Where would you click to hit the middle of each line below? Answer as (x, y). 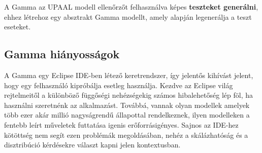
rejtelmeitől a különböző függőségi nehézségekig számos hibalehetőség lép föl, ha (128, 95)
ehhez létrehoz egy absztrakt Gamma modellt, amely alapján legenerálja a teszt (128, 16)
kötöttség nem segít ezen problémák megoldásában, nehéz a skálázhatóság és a (126, 135)
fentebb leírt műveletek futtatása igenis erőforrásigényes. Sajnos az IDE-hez (121, 124)
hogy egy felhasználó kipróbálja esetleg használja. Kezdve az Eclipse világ (119, 85)
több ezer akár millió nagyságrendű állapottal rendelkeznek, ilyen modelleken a (127, 115)
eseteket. (18, 27)
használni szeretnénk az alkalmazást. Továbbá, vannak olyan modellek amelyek (127, 105)
